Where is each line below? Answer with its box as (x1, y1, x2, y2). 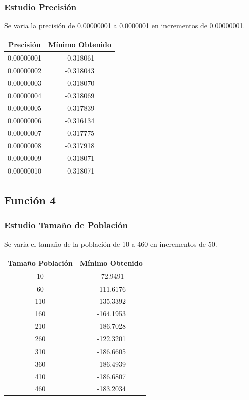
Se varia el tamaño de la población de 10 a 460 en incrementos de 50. (4, 238, 217, 249)
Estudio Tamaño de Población (4, 218, 128, 231)
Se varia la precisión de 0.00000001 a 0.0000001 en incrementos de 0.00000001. (4, 20, 245, 31)
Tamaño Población (8, 257, 73, 268)
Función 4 (4, 192, 56, 208)
